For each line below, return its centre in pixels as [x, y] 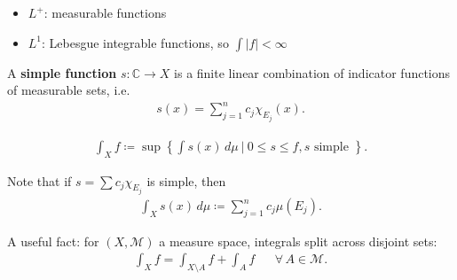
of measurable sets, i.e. [69, 90]
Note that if [39, 180]
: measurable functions [105, 12]
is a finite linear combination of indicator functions [312, 72]
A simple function [62, 72]
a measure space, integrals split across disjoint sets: [298, 241]
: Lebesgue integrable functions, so [135, 42]
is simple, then [186, 180]
